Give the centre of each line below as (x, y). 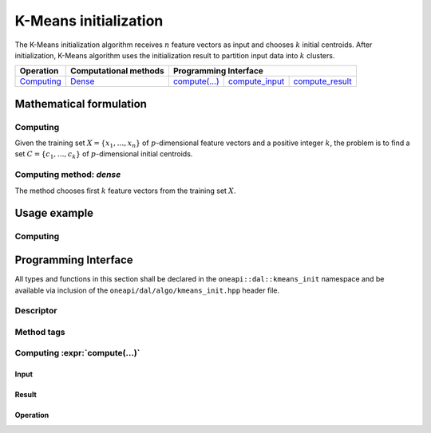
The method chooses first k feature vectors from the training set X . (125, 191)
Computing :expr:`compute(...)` (77, 353)
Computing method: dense (68, 175)
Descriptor (36, 311)
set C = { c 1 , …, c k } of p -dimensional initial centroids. (104, 155)
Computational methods (117, 71)
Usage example (54, 213)
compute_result (322, 81)
